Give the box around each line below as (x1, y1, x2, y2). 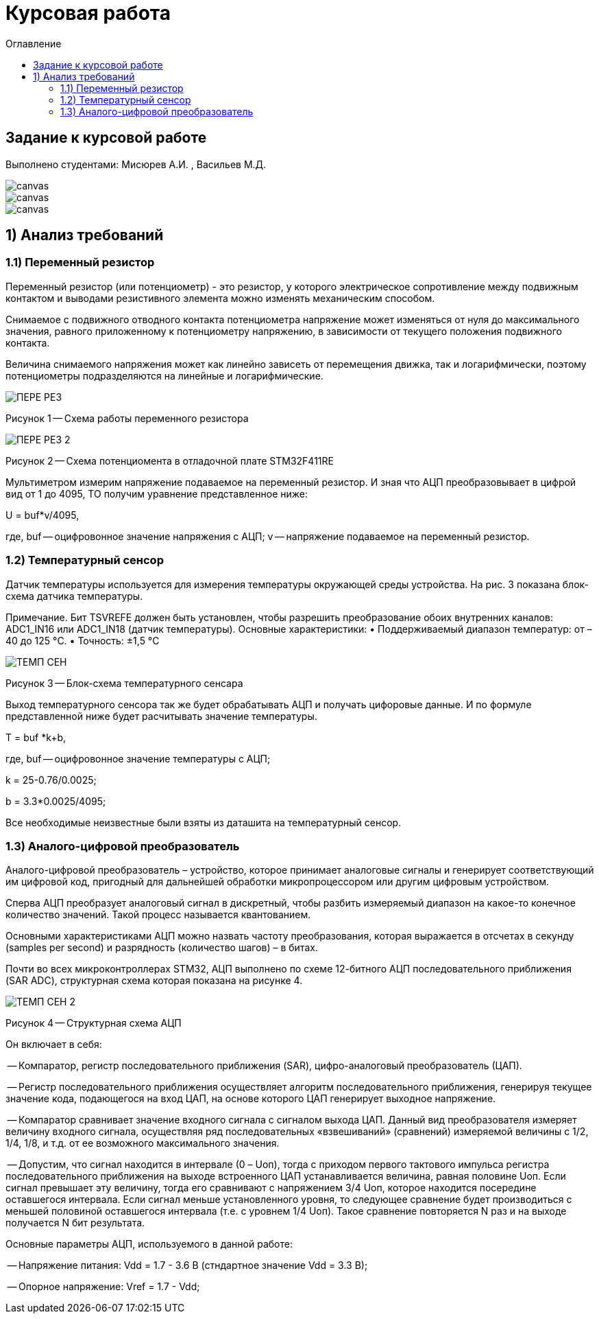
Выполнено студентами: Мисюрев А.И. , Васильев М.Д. (5, 158, 267, 170)
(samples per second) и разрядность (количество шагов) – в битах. (5, 942, 318, 954)
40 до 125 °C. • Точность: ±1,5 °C (5, 634, 160, 646)
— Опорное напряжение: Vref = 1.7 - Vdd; (7, 1281, 200, 1293)
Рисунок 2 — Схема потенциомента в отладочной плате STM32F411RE (5, 454, 334, 467)
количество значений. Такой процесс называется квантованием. (5, 909, 311, 921)
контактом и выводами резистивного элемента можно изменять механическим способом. (5, 292, 435, 304)
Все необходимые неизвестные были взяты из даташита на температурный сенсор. (5, 816, 402, 828)
